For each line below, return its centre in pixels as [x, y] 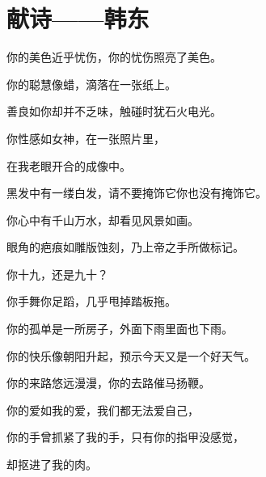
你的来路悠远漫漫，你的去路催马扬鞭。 [108, 383]
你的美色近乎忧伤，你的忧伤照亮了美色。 [114, 57]
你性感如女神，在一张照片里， [86, 138]
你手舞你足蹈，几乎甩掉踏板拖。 [91, 301]
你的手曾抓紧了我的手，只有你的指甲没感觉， [125, 437]
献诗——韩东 [78, 18]
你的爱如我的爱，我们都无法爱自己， [103, 409]
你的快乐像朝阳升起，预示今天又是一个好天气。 [131, 355]
